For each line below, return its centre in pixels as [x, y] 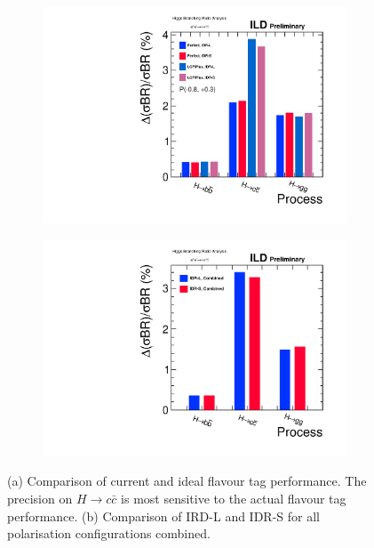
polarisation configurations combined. [109, 533]
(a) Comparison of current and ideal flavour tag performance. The [187, 481]
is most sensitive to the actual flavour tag [234, 498]
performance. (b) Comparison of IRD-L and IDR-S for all [164, 516]
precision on [40, 498]
